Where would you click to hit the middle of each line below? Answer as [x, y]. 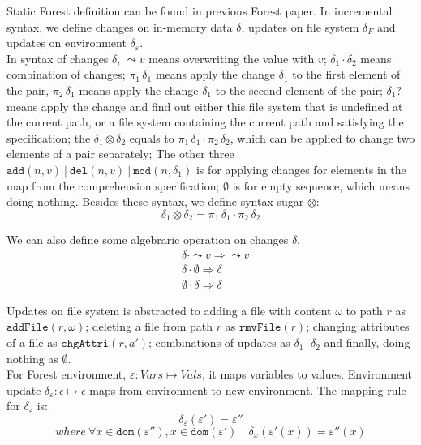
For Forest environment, [67, 374]
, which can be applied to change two [322, 137]
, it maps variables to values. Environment [307, 374]
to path [364, 310]
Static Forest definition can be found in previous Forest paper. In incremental [200, 11]
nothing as [32, 358]
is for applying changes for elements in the [301, 169]
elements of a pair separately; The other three [120, 154]
